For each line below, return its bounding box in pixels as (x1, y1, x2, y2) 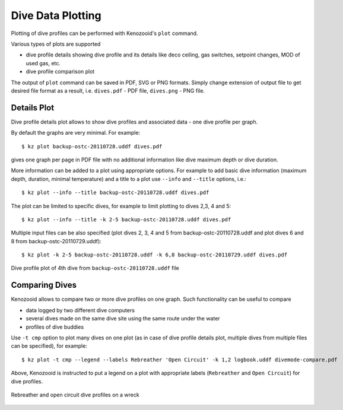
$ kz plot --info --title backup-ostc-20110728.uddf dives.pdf (21, 189, 209, 196)
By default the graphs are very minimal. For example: (11, 129, 141, 136)
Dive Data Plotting (11, 9, 101, 22)
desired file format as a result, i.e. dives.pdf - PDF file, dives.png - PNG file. (11, 87, 205, 94)
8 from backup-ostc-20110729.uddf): (11, 237, 102, 244)
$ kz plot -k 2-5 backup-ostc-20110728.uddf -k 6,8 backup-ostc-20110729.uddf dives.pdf (21, 252, 288, 258)
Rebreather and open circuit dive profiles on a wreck (11, 391, 139, 398)
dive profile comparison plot (26, 68, 95, 75)
